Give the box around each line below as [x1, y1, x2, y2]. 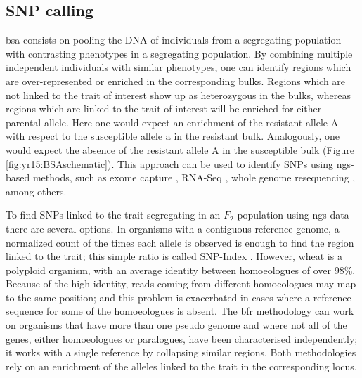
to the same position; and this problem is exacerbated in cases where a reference [6, 289, 351, 304]
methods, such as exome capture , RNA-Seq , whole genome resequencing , [32, 170, 356, 185]
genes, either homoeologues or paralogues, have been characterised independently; [6, 331, 358, 346]
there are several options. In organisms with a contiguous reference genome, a [6, 221, 340, 235]
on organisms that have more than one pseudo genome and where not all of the [6, 318, 347, 332]
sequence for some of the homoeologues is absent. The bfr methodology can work [6, 304, 354, 318]
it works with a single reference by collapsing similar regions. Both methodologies [6, 345, 356, 360]
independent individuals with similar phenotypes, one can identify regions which [6, 60, 351, 74]
